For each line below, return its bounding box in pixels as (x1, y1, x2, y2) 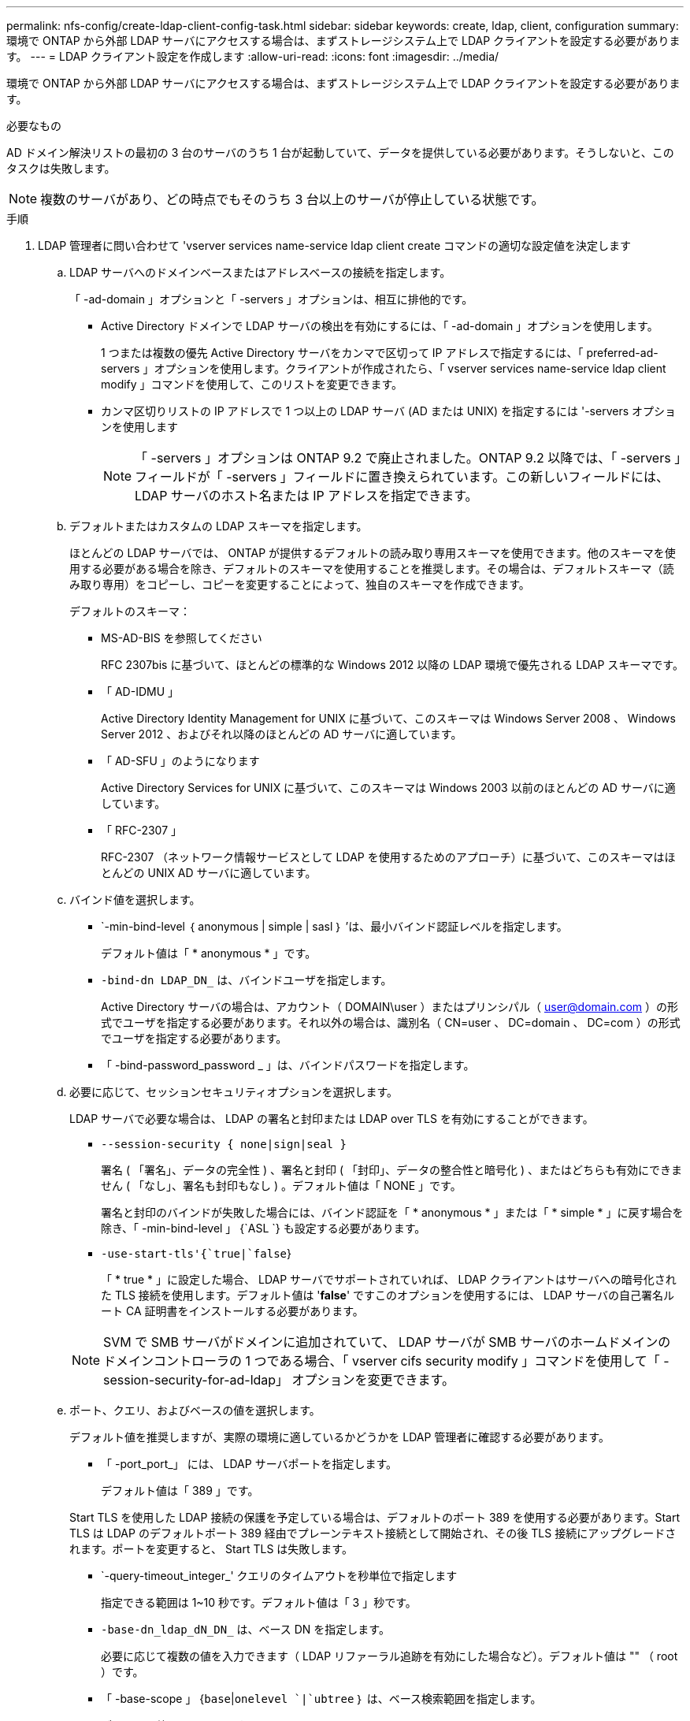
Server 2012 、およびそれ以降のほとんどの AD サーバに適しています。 (101, 727, 462, 741)
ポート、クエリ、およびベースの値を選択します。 (69, 1403, 321, 1417)
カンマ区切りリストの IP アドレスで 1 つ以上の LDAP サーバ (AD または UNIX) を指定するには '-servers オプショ (101, 404, 676, 418)
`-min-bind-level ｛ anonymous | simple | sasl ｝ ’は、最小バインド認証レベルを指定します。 (101, 920, 568, 933)
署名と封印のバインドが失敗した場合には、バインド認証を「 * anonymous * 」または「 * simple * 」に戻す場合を (101, 1206, 684, 1219)
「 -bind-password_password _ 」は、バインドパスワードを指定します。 (101, 1058, 475, 1072)
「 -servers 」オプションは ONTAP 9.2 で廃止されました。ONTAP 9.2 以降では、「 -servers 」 (135, 450, 681, 466)
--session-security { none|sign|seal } (101, 1138, 347, 1150)
